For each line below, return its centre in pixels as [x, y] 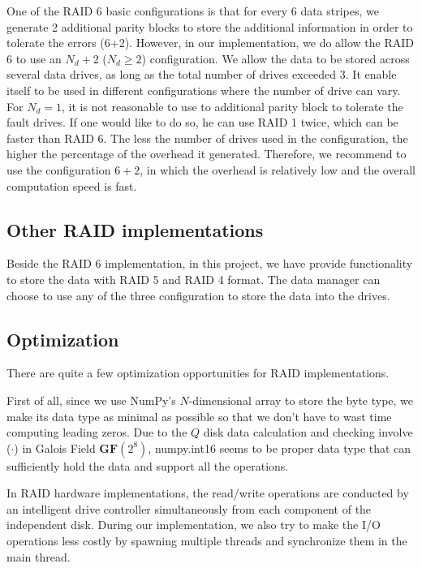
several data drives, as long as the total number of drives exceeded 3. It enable [202, 74]
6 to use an [34, 58]
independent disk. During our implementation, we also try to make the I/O [194, 525]
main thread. [39, 556]
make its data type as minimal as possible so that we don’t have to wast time [199, 416]
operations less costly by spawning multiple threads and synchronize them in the [207, 541]
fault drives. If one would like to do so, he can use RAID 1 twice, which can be [202, 122]
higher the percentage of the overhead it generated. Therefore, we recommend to [207, 154]
